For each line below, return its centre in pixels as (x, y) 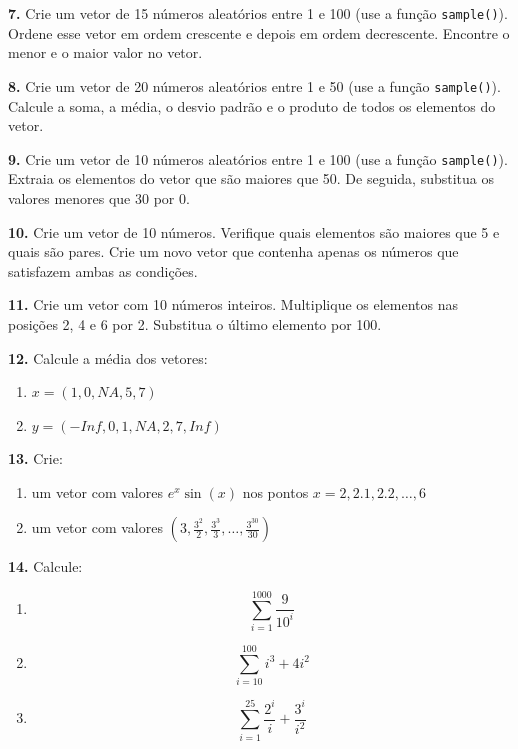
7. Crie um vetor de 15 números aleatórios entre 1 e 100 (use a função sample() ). (258, 13)
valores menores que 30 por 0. (99, 197)
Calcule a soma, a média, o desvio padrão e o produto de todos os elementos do (252, 105)
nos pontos (275, 491)
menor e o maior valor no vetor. (105, 52)
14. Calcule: (45, 566)
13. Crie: (35, 458)
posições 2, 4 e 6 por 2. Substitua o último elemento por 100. (195, 323)
